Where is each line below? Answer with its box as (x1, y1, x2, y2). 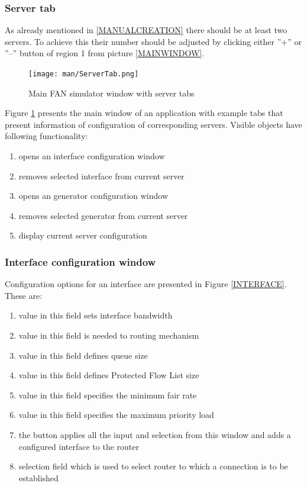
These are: (5, 289, 43, 301)
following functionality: (5, 130, 88, 142)
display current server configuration (18, 229, 147, 242)
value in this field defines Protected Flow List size (18, 369, 199, 381)
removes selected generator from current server (18, 209, 188, 221)
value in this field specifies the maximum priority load (18, 408, 214, 421)
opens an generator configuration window (18, 189, 169, 202)
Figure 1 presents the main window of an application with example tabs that (5, 107, 283, 119)
